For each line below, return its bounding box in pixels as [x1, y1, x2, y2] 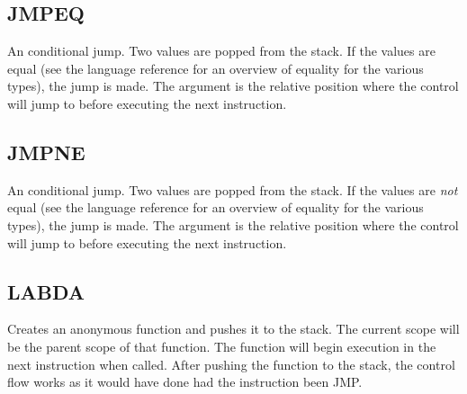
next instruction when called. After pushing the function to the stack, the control [7, 354, 455, 373]
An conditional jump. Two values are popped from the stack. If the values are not [7, 180, 458, 199]
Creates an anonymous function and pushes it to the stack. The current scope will [7, 319, 460, 338]
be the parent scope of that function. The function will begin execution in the [7, 336, 436, 355]
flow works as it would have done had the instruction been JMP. [7, 372, 363, 391]
